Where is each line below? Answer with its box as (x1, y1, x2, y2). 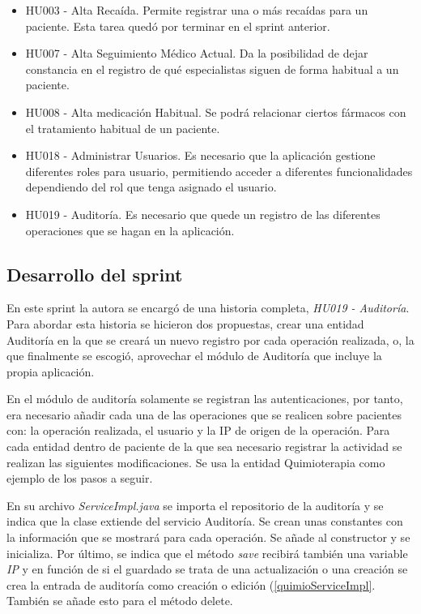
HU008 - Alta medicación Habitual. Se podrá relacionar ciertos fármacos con (25, 103, 406, 120)
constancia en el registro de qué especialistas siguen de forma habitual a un (25, 60, 399, 77)
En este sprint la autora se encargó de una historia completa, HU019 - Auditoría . (6, 299, 410, 316)
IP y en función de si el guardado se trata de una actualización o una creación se (6, 560, 408, 578)
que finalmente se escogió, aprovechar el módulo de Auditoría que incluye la (6, 347, 382, 364)
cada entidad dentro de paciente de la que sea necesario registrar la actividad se (6, 438, 402, 455)
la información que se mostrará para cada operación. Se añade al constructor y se (6, 529, 410, 546)
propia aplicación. (6, 363, 95, 380)
